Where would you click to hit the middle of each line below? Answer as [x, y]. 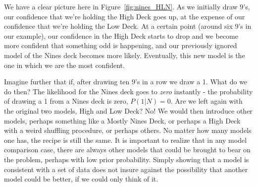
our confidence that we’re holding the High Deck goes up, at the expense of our [125, 16]
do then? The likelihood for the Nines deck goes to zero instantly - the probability [128, 91]
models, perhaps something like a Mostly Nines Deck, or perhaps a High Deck [122, 120]
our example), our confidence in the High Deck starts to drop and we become [121, 35]
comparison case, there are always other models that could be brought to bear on [127, 150]
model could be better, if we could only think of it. [81, 179]
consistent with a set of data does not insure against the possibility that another [126, 169]
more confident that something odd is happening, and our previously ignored [121, 45]
